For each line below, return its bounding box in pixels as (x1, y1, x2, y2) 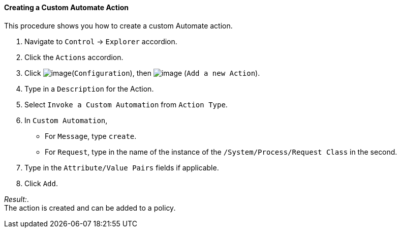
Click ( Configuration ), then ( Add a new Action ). (24, 68, 260, 77)
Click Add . (24, 179, 58, 188)
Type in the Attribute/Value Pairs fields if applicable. (24, 163, 219, 172)
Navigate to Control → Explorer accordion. (24, 37, 177, 46)
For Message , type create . (45, 131, 137, 140)
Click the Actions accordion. (24, 52, 124, 62)
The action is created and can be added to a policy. (4, 203, 176, 212)
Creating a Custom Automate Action (4, 3, 129, 12)
